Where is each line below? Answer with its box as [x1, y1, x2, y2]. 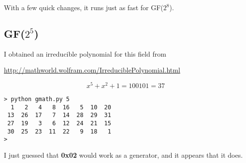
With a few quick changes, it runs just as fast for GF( [4, 2, 163, 12]
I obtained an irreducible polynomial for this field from [4, 48, 166, 59]
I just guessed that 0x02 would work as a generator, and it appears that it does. [4, 150, 243, 160]
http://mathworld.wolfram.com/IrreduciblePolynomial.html [4, 65, 180, 75]
